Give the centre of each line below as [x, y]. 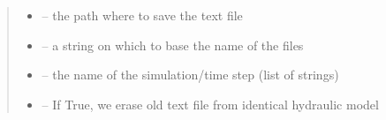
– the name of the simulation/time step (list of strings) [190, 75]
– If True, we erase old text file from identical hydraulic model [210, 104]
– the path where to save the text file [142, 15]
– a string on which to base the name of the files [173, 45]
